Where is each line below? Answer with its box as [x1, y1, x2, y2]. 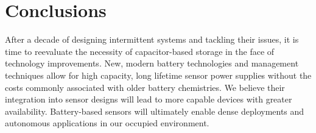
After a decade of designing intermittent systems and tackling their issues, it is [5, 33, 299, 46]
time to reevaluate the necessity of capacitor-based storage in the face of [5, 45, 275, 57]
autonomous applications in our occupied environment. [5, 117, 209, 129]
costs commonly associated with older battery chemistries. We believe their [5, 81, 285, 93]
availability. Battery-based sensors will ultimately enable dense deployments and [5, 104, 304, 117]
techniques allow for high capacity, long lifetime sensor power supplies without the [5, 68, 312, 81]
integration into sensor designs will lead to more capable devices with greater [5, 93, 292, 106]
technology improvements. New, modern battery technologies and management [5, 57, 299, 70]
